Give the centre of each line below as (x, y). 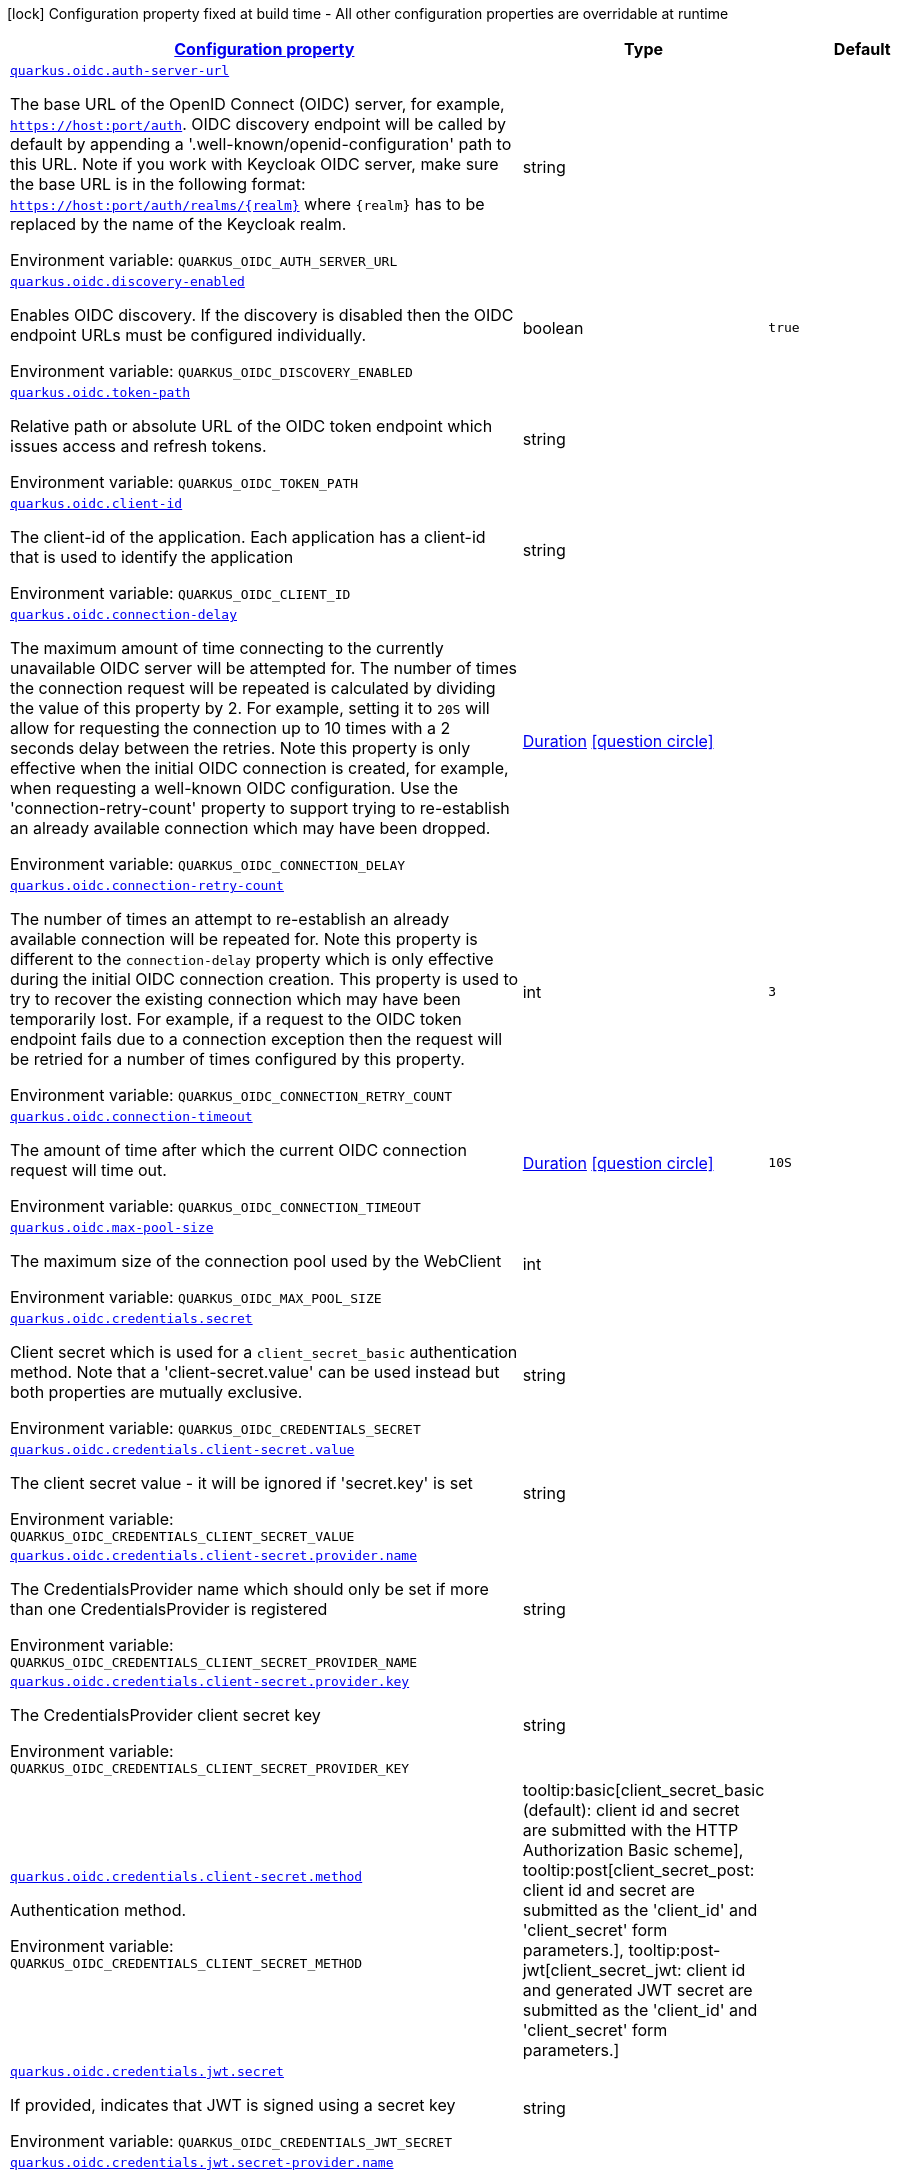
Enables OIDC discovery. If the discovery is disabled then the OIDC (262, 315)
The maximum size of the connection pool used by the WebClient (256, 1261)
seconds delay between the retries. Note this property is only (240, 748)
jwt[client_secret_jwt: (602, 1970)
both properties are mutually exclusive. (156, 1392)
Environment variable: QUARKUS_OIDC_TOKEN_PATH (184, 482)
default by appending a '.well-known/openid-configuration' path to (261, 144)
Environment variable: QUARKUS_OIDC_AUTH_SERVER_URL (204, 260)
